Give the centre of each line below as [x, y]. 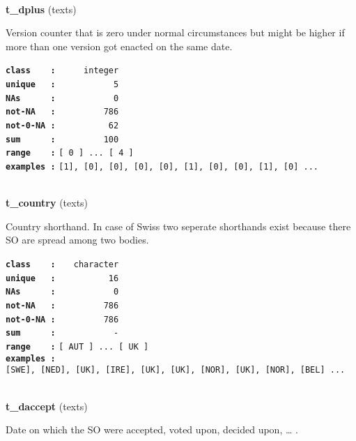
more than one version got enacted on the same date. [119, 46]
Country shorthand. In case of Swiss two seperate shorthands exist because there [178, 226]
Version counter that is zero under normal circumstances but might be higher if [175, 32]
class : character [62, 264]
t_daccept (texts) [47, 406]
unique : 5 [62, 85]
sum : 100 [62, 139]
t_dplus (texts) [41, 9]
